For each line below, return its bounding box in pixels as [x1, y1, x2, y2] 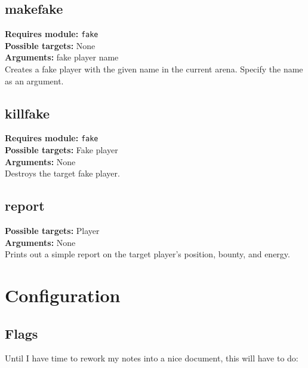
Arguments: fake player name [5, 51, 119, 63]
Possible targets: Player [5, 224, 100, 237]
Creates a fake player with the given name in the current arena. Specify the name [5, 63, 303, 75]
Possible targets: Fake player [5, 144, 118, 156]
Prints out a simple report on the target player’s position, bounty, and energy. [5, 248, 290, 260]
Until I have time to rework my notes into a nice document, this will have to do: [5, 352, 298, 364]
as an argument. [5, 74, 64, 87]
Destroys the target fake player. [5, 167, 120, 180]
